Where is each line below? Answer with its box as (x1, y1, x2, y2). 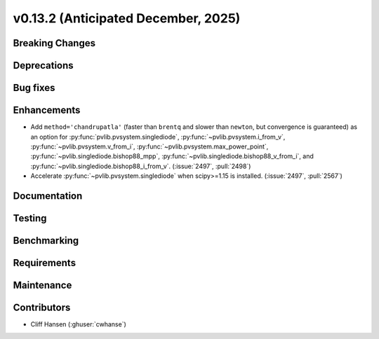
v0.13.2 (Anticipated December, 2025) (13, 11, 241, 26)
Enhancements (13, 104, 81, 116)
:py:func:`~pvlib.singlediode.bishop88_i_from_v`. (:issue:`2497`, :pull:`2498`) (30, 162, 251, 170)
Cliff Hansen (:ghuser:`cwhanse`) (30, 320, 126, 328)
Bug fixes (13, 82, 55, 94)
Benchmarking (13, 235, 79, 247)
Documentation (13, 190, 83, 202)
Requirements (13, 256, 77, 269)
